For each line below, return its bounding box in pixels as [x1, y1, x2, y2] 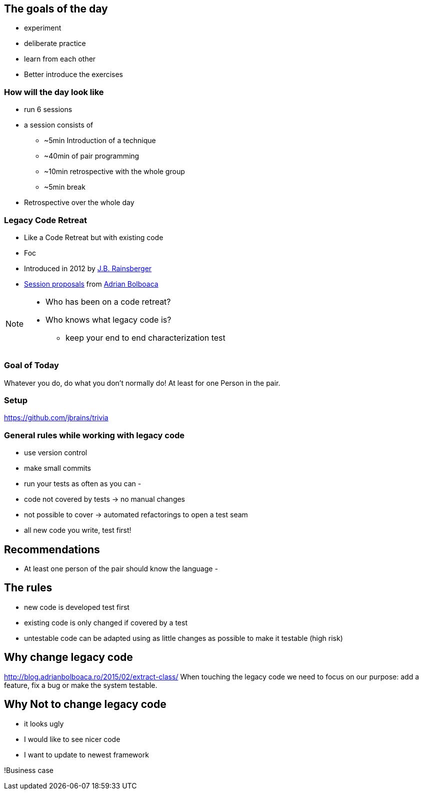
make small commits [24, 464, 91, 473]
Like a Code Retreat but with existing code [24, 233, 163, 242]
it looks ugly [24, 719, 64, 728]
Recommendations [4, 543, 100, 556]
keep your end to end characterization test [65, 332, 225, 343]
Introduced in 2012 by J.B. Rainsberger [24, 264, 152, 273]
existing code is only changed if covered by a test [24, 618, 187, 627]
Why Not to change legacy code [4, 698, 166, 711]
